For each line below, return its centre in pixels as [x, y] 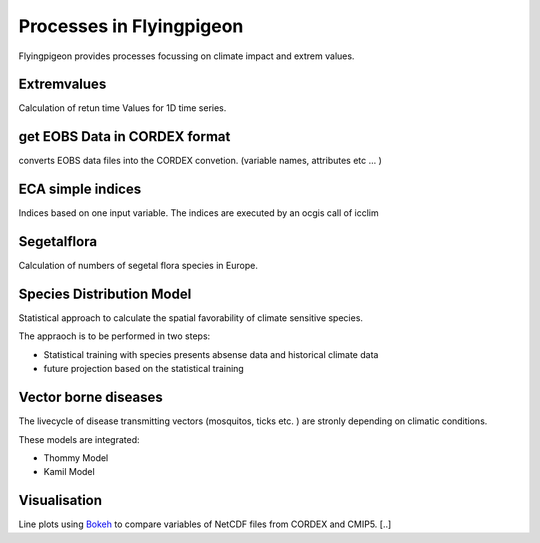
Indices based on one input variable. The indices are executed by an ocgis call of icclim [198, 213]
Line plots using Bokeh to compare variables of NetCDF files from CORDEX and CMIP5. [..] [205, 524]
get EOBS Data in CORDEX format [124, 136]
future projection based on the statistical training [143, 369]
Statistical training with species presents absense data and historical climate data [211, 354]
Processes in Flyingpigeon [131, 26]
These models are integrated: [79, 439]
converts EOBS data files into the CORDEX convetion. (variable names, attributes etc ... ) [200, 161]
